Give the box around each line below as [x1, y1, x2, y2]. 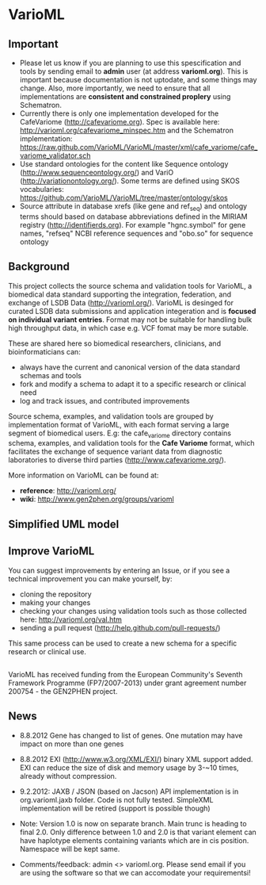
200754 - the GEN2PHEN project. [8, 687, 118, 695]
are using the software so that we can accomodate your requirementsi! [19, 868, 251, 877]
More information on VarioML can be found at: [8, 470, 159, 481]
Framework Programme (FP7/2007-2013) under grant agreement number [8, 678, 247, 688]
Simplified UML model [8, 517, 120, 531]
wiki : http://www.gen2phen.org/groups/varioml [19, 494, 174, 504]
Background [8, 260, 70, 274]
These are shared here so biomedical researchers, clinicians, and [8, 339, 222, 348]
